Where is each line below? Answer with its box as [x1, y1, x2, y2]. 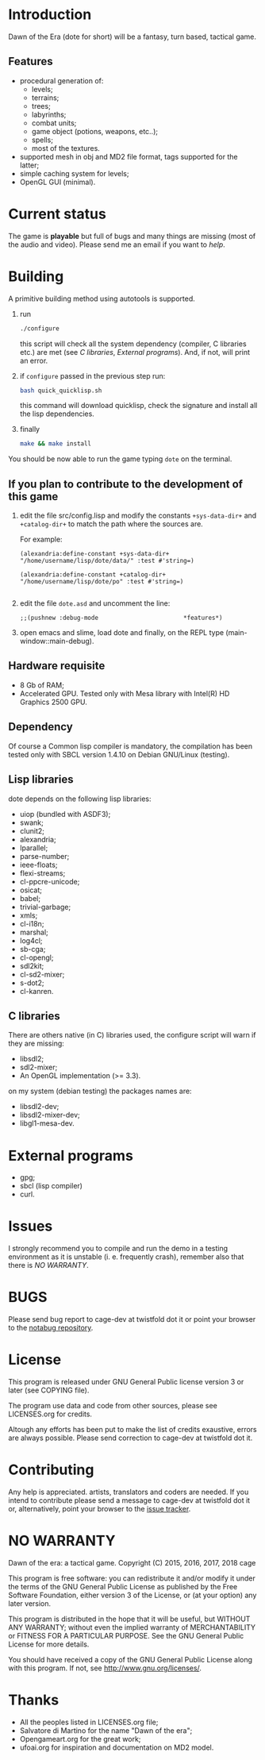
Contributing [8, 1461, 94, 1479]
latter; [19, 160, 40, 170]
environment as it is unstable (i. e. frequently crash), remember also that [8, 1252, 244, 1261]
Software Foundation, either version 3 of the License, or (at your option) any [8, 1590, 257, 1600]
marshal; [19, 927, 49, 937]
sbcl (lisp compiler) [19, 1181, 83, 1191]
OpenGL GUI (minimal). [19, 177, 96, 187]
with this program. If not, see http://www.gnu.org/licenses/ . [8, 1663, 202, 1673]
